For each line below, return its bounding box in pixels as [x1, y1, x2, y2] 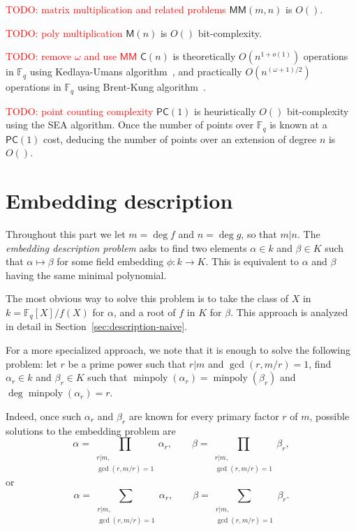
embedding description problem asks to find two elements [6, 240, 247, 255]
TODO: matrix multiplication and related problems [6, 2, 226, 16]
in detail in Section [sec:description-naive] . [6, 319, 188, 334]
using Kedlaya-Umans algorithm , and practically [29, 64, 242, 79]
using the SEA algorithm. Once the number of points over [6, 117, 254, 132]
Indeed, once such [6, 408, 82, 423]
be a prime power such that [68, 356, 186, 371]
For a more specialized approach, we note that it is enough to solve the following [6, 343, 351, 357]
